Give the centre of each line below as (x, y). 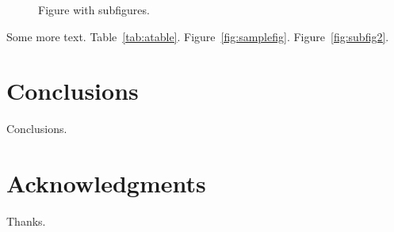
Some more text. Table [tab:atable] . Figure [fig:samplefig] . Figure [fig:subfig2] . (198, 36)
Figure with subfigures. (94, 10)
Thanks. (26, 221)
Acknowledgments (106, 183)
